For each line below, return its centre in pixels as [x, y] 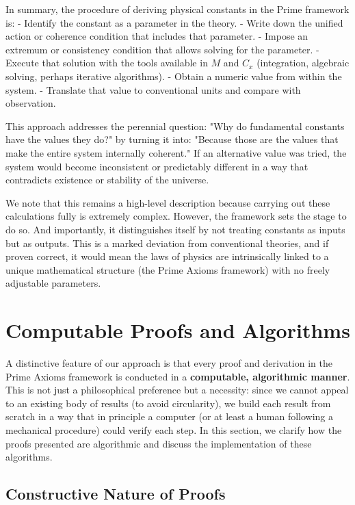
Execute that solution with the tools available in [107, 63]
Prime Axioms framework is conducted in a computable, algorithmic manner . [178, 376]
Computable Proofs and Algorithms [178, 330]
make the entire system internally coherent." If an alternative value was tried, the [176, 152]
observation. [31, 103]
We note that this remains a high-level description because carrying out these [168, 202]
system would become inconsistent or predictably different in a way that [157, 166]
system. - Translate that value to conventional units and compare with [153, 89]
